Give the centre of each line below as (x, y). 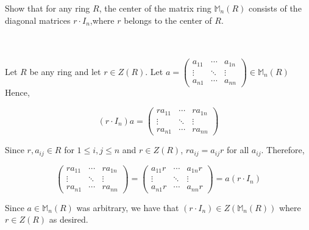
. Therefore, (283, 150)
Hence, (17, 92)
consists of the (275, 8)
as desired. (69, 219)
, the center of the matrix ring (155, 8)
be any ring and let (65, 71)
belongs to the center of (168, 20)
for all (238, 150)
